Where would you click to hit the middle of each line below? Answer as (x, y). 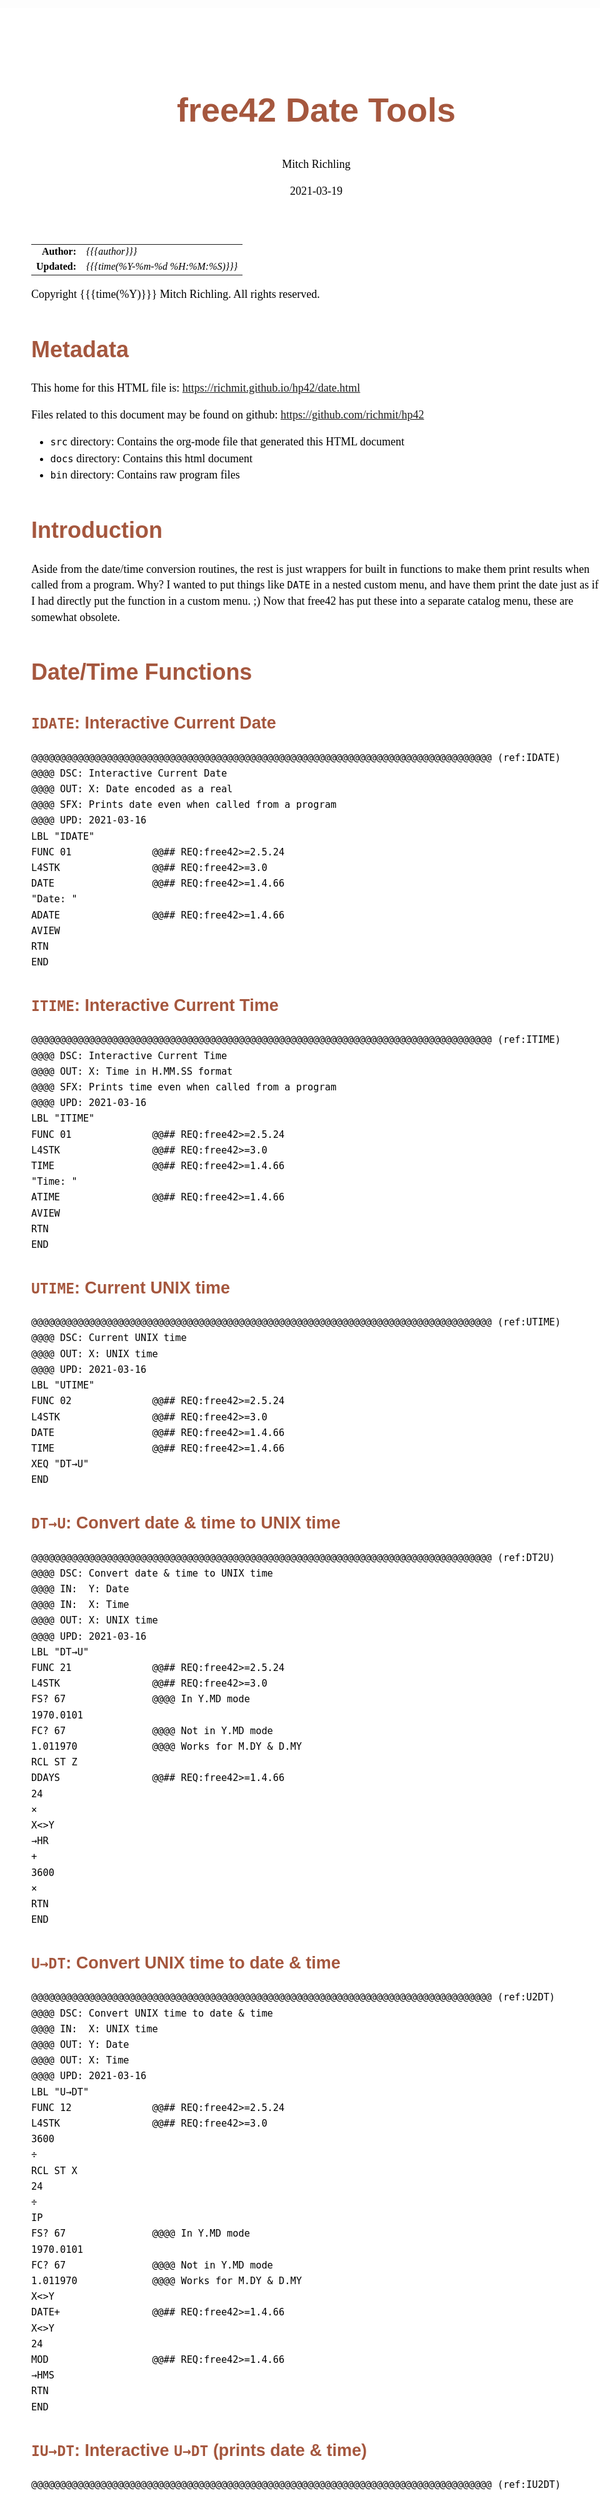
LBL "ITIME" (63, 1118)
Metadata (80, 349)
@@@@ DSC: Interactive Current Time (129, 1055)
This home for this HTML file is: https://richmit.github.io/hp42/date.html (196, 388)
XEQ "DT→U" (60, 1464)
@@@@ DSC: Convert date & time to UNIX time (152, 1573)
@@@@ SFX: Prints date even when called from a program (184, 805)
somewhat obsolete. (75, 617)
